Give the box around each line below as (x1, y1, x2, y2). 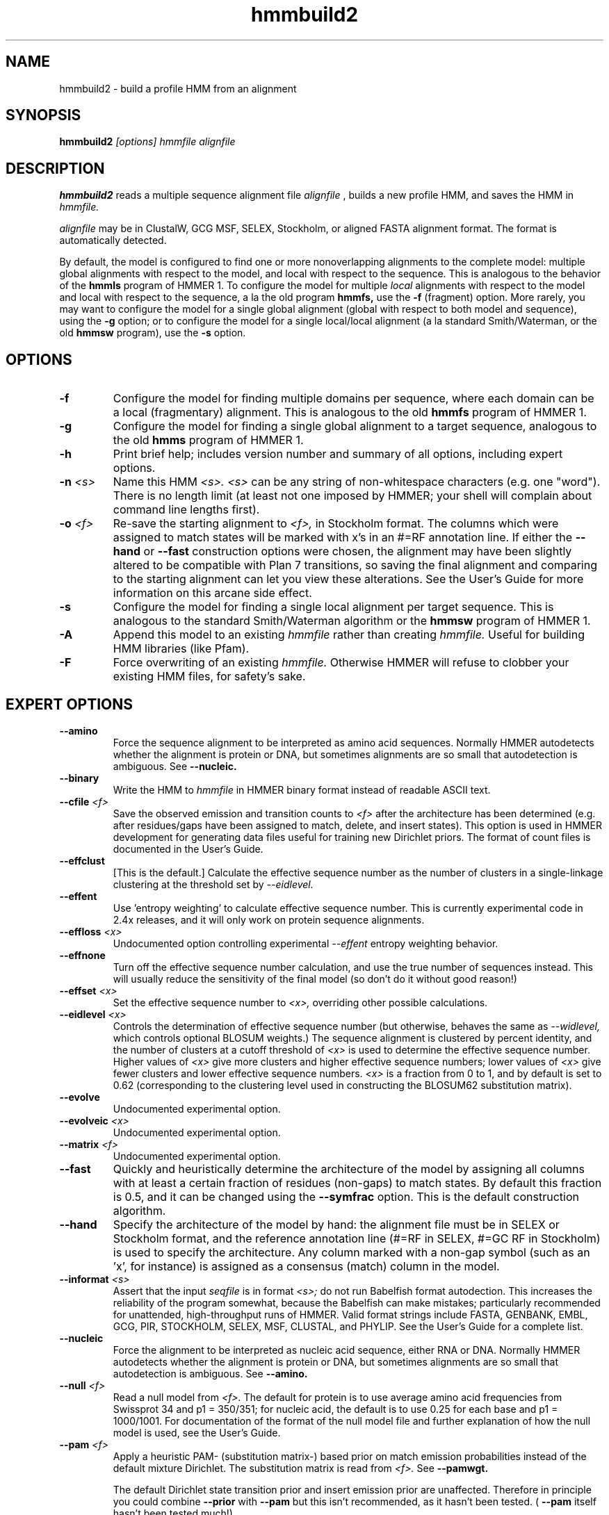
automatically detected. (59, 234, 167, 247)
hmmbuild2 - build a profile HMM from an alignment (59, 82, 297, 95)
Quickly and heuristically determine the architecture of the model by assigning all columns (113, 1161, 585, 1176)
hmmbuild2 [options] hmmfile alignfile (59, 136, 236, 148)
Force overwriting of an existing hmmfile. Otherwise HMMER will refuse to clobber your (113, 655, 569, 670)
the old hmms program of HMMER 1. (113, 433, 304, 448)
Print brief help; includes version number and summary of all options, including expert (113, 447, 563, 461)
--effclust (59, 854, 105, 867)
